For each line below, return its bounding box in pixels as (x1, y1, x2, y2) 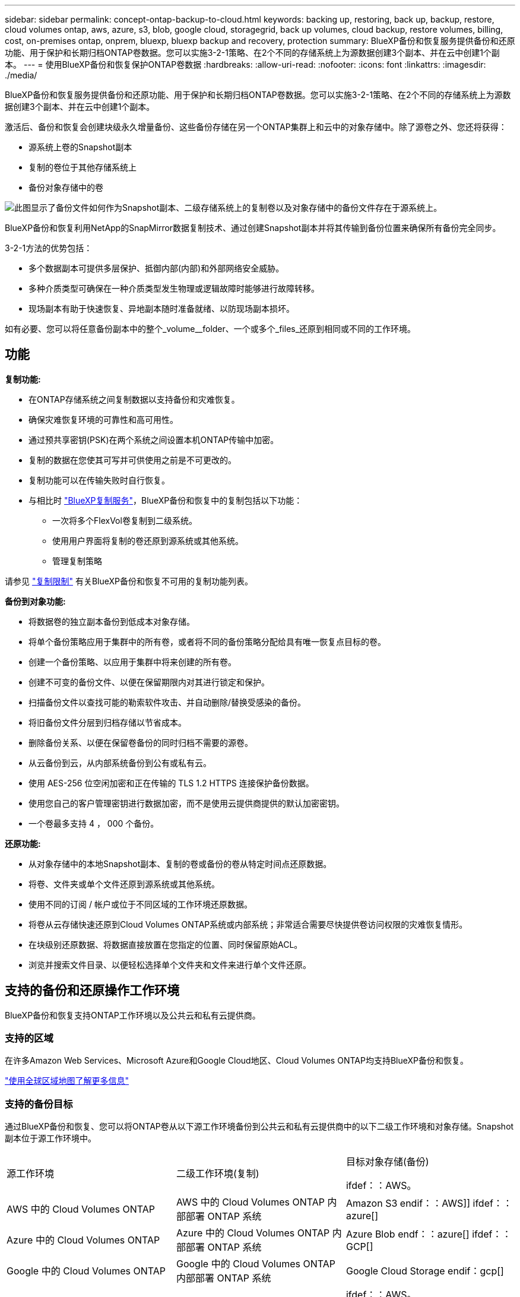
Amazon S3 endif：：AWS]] (345, 1197, 471, 1210)
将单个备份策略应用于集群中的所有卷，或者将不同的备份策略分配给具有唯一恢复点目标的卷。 (28, 636, 386, 647)
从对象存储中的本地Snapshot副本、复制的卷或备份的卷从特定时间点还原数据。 (28, 858, 332, 869)
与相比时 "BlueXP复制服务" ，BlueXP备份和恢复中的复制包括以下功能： (28, 495, 303, 505)
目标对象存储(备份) (345, 1156, 429, 1168)
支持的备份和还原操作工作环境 (5, 983, 179, 998)
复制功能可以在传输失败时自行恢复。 (28, 474, 170, 485)
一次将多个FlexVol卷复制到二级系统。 (52, 515, 197, 526)
